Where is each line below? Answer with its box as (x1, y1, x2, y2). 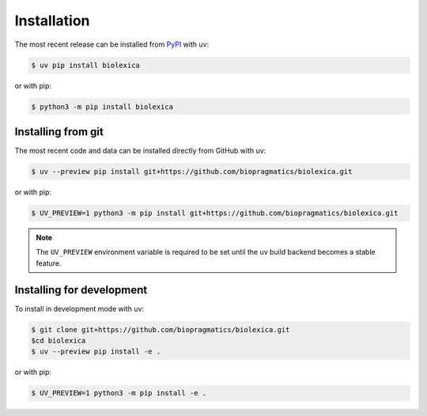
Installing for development (14, 283, 148, 297)
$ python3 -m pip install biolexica (31, 102, 174, 111)
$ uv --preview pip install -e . (31, 347, 161, 356)
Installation (14, 12, 90, 29)
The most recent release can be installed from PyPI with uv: (14, 40, 210, 49)
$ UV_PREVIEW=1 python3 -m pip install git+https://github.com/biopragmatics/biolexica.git (31, 208, 399, 217)
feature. (36, 258, 62, 268)
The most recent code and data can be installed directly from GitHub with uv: (14, 146, 266, 155)
